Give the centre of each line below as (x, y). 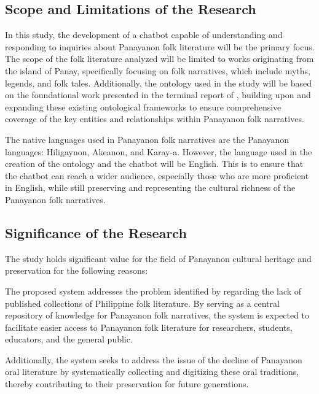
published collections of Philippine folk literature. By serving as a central (142, 303)
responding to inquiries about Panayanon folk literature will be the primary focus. (160, 46)
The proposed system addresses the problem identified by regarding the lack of (153, 291)
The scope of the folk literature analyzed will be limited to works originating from (159, 59)
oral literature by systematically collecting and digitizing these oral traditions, (152, 372)
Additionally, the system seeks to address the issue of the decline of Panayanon (154, 359)
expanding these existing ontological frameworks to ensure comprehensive (143, 106)
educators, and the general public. (69, 339)
